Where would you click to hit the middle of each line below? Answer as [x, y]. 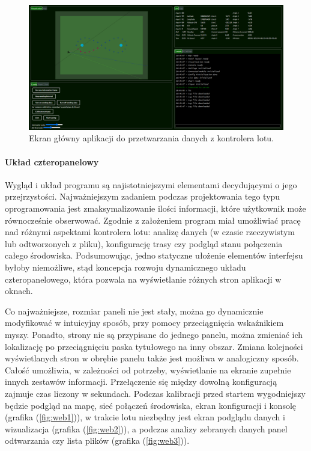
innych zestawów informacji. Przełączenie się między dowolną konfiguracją [141, 382]
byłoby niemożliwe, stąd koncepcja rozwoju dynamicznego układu [125, 267]
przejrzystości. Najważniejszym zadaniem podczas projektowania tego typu [143, 196]
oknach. [19, 291]
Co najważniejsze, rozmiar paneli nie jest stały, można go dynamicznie [134, 311]
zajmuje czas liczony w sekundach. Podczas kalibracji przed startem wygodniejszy [155, 393]
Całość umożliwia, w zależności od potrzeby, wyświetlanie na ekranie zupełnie [148, 370]
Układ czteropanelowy [52, 161]
